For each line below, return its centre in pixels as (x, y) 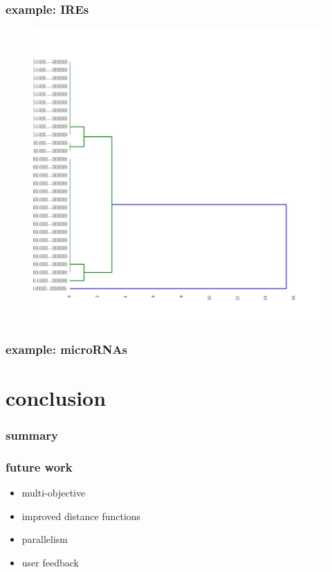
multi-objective (54, 493)
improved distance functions (81, 516)
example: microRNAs (67, 349)
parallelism (45, 539)
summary (32, 435)
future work (39, 466)
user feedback (50, 562)
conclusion (56, 397)
